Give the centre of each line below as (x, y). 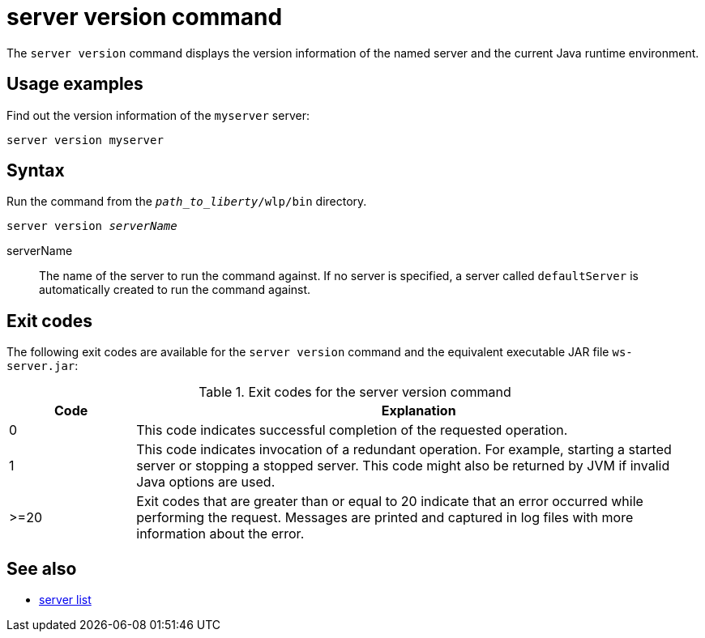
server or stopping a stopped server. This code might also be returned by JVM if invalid (403, 466)
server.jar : (43, 366)
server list (65, 600)
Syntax (36, 171)
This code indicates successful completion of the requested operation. (352, 430)
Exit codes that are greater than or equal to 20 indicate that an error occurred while (390, 502)
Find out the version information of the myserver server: (158, 115)
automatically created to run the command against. (175, 290)
